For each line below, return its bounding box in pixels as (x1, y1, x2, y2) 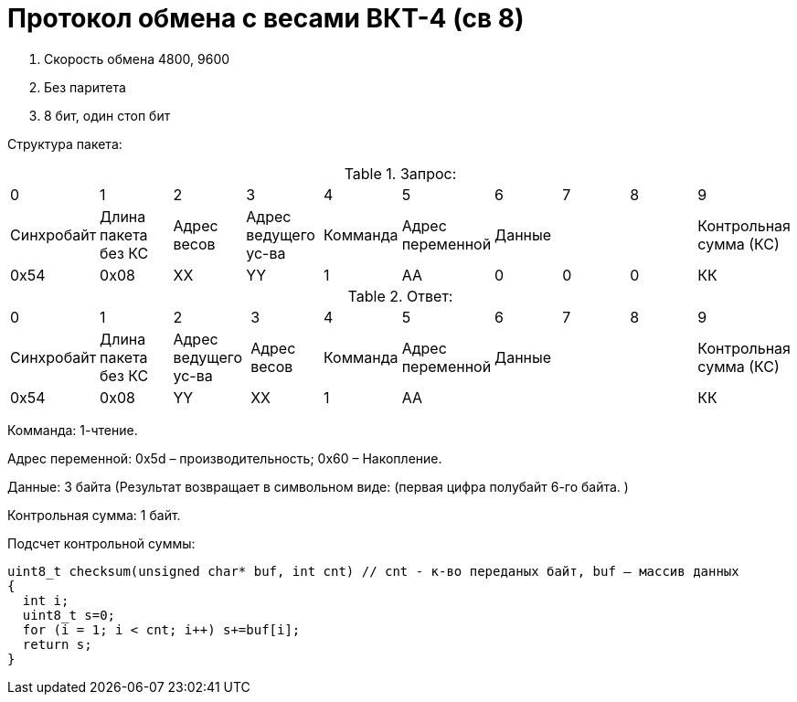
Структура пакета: (7, 135, 122, 152)
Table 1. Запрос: (344, 164, 457, 183)
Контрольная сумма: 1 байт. (7, 506, 181, 523)
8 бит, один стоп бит (44, 107, 171, 123)
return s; (22, 636, 92, 652)
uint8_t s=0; (22, 607, 116, 622)
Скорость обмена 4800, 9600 (44, 50, 230, 67)
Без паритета (44, 79, 126, 95)
